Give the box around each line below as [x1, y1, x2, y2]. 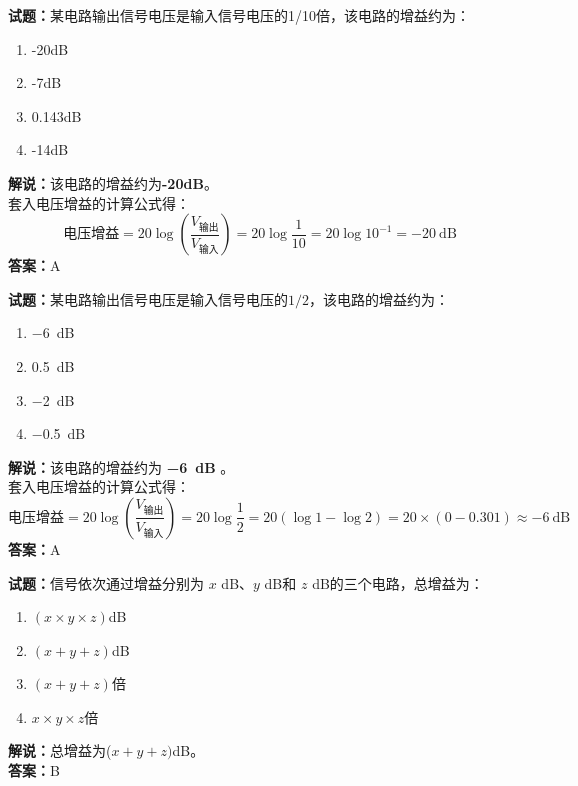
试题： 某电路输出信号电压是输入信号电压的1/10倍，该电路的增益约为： [8, 5, 470, 25]
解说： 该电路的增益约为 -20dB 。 [8, 172, 218, 193]
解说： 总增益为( [8, 740, 112, 761]
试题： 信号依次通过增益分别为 [8, 572, 204, 593]
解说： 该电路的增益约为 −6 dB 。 [8, 456, 235, 477]
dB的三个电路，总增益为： [312, 572, 484, 593]
